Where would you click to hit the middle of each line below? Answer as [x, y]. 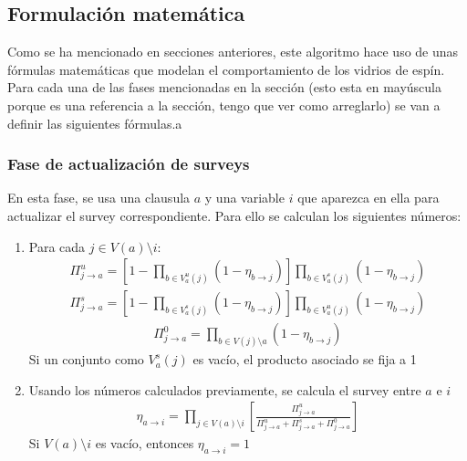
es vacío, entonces [145, 443]
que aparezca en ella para [368, 198]
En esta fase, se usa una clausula [99, 198]
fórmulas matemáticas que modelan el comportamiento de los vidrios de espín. [226, 69]
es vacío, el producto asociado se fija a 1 [305, 359]
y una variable [244, 198]
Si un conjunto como [86, 359]
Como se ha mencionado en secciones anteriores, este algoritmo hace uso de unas [233, 52]
